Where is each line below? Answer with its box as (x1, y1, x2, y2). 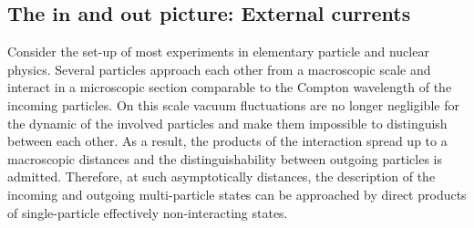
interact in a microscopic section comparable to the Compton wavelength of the (7, 78, 452, 97)
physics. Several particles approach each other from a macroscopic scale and (7, 59, 431, 78)
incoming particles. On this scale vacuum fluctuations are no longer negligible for (7, 95, 459, 114)
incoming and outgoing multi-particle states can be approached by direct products (7, 184, 467, 203)
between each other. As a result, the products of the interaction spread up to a (7, 131, 448, 150)
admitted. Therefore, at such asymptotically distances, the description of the (7, 167, 436, 186)
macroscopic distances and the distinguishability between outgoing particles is (7, 149, 443, 168)
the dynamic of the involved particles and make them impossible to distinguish (7, 113, 448, 132)
